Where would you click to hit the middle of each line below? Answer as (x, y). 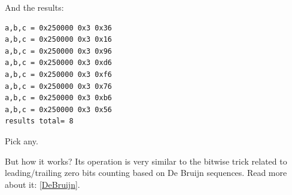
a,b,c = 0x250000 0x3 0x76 (58, 86)
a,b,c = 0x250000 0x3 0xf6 (58, 74)
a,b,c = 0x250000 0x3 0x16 (58, 40)
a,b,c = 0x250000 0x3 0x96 (58, 51)
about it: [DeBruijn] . (42, 184)
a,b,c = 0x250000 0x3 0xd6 (58, 63)
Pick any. (22, 140)
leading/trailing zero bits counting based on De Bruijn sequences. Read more (146, 173)
